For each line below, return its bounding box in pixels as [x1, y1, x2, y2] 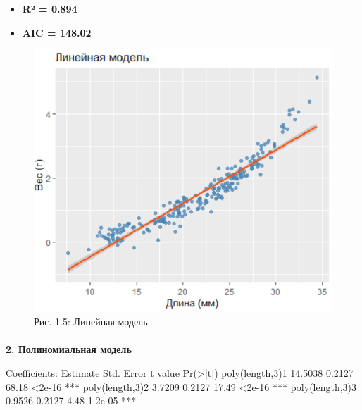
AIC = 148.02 [22, 25, 92, 39]
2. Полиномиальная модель [6, 342, 132, 356]
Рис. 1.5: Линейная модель [34, 314, 148, 329]
